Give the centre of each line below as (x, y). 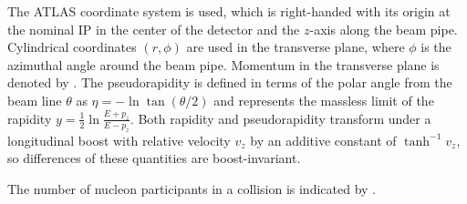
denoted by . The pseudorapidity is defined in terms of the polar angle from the (230, 82)
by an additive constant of (323, 140)
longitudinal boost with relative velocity (119, 140)
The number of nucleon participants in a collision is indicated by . (192, 188)
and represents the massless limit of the (324, 100)
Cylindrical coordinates (72, 47)
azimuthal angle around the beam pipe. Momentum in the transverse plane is (223, 64)
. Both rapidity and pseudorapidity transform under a (280, 118)
